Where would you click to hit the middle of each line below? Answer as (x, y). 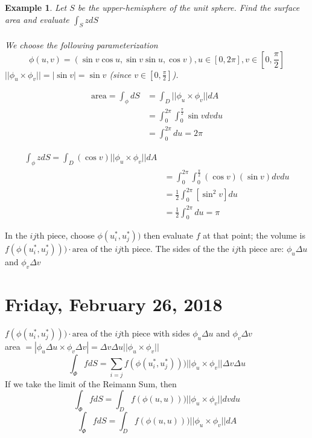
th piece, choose (65, 235)
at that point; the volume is (254, 235)
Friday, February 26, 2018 (114, 304)
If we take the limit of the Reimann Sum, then (91, 383)
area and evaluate (37, 19)
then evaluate (168, 235)
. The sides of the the (190, 249)
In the (16, 235)
